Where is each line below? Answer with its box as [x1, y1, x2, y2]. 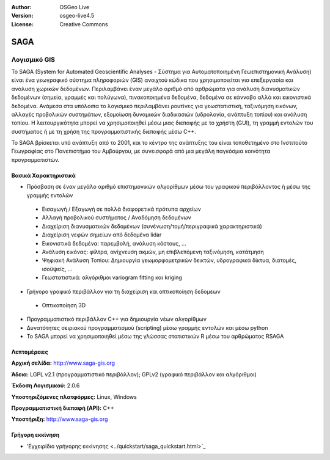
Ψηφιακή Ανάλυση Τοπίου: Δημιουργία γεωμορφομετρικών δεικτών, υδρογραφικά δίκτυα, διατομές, [42, 257, 297, 264]
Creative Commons [59, 20, 108, 27]
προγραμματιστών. [11, 156, 60, 163]
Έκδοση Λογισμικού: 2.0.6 [11, 382, 80, 389]
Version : [11, 12, 34, 20]
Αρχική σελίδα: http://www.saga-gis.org [11, 359, 116, 367]
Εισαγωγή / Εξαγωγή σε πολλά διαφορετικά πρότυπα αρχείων [42, 205, 202, 213]
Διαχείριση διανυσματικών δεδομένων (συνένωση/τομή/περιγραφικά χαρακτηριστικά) [42, 222, 262, 230]
